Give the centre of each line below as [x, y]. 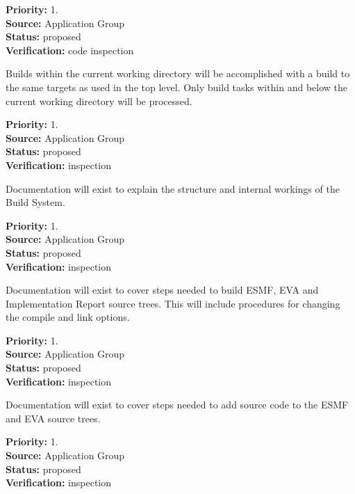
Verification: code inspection [70, 50]
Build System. [35, 202]
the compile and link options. [68, 317]
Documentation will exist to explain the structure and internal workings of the [173, 188]
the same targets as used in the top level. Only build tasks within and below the [177, 87]
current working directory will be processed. [99, 101]
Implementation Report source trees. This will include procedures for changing [173, 303]
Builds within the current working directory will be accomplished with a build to [178, 73]
